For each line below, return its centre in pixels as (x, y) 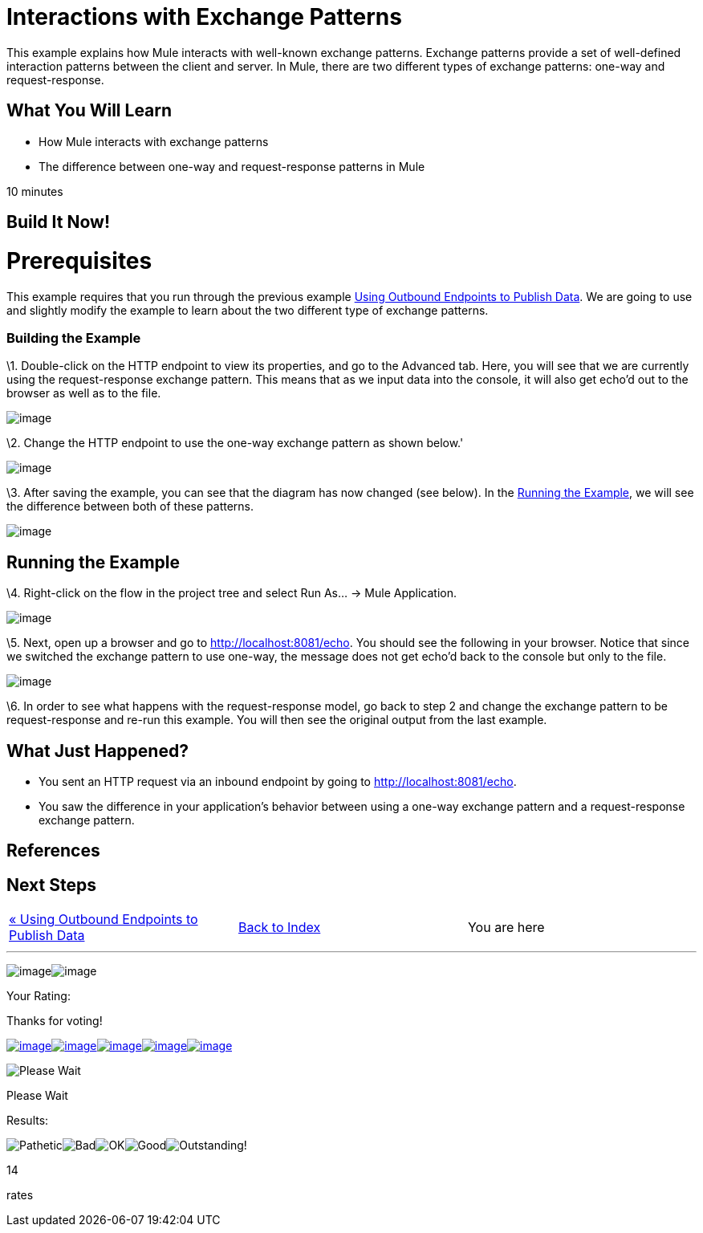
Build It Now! (58, 222)
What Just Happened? (98, 751)
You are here (506, 928)
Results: (28, 1121)
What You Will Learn (89, 111)
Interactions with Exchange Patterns (204, 17)
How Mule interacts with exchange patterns (154, 141)
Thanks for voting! (55, 1021)
